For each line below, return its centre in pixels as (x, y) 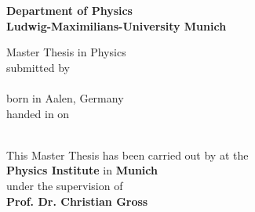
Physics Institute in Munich (82, 170)
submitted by (38, 67)
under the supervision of (65, 185)
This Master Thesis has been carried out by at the (127, 155)
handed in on (38, 113)
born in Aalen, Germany (65, 97)
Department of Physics (69, 10)
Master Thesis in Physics (66, 52)
